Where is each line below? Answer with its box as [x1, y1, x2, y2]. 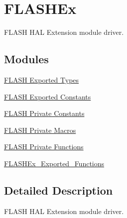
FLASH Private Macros [4, 124, 76, 135]
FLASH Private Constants [4, 108, 85, 118]
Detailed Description [4, 182, 113, 198]
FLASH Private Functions [4, 141, 84, 152]
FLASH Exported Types [4, 74, 79, 85]
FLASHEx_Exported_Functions [4, 158, 105, 168]
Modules [4, 51, 49, 67]
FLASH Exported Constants [4, 91, 91, 102]
